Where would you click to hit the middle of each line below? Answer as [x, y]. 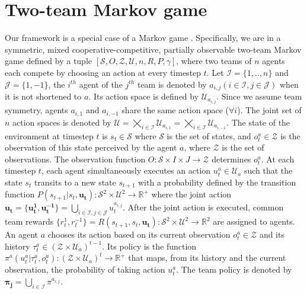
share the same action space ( [175, 110]
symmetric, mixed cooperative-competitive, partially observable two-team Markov [153, 49]
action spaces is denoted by [62, 122]
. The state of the [258, 122]
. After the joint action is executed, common [203, 207]
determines [231, 159]
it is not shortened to [43, 96]
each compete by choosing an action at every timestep [103, 72]
